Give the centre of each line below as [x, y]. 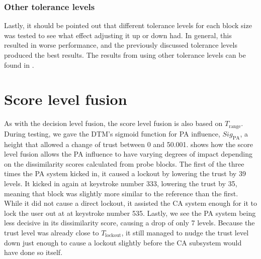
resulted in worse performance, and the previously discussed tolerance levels [121, 45]
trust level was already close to [52, 232]
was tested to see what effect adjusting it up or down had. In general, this [118, 35]
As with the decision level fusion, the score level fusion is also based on [113, 123]
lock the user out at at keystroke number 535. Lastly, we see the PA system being [130, 213]
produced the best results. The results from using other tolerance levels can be [125, 55]
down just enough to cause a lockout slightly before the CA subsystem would [123, 242]
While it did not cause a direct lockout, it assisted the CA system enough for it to [130, 203]
